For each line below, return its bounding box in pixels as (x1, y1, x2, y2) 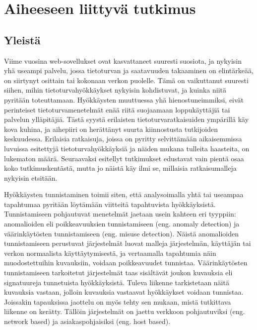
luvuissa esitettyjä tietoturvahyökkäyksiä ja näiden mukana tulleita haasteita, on (4, 143, 250, 153)
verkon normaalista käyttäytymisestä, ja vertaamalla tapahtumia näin (4, 247, 216, 258)
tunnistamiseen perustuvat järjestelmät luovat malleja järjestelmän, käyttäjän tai (4, 238, 251, 248)
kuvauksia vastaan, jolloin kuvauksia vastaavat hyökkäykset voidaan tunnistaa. (4, 287, 244, 297)
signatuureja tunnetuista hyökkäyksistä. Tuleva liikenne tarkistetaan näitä (4, 277, 229, 287)
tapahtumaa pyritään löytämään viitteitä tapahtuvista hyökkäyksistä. (4, 199, 216, 209)
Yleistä (4, 32, 41, 47)
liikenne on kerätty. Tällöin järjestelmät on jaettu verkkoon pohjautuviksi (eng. (4, 306, 245, 317)
